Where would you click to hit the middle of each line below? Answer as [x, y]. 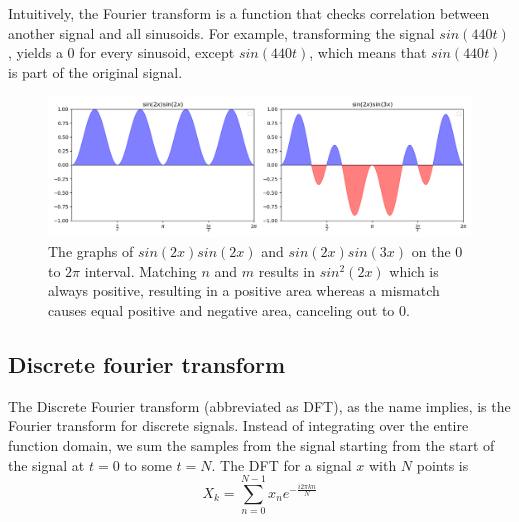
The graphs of [91, 251]
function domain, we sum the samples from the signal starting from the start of [251, 444]
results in [286, 270]
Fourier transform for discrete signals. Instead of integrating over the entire [238, 425]
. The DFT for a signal [281, 464]
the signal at [46, 464]
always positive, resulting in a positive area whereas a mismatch [244, 290]
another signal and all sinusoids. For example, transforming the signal [221, 32]
